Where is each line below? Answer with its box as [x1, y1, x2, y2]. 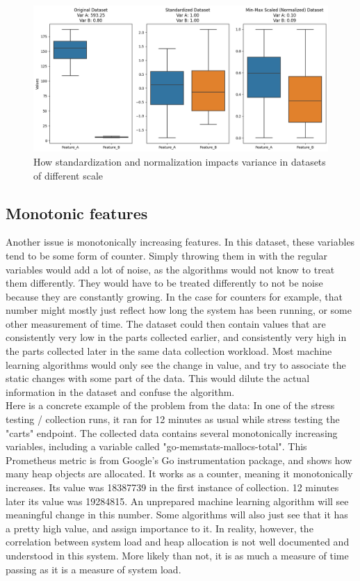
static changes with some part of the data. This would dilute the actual [6, 371, 310, 385]
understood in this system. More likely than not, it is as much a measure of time [6, 548, 349, 562]
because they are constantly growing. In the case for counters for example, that [6, 289, 343, 303]
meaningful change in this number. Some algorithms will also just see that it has [6, 507, 348, 522]
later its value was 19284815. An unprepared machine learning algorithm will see [6, 493, 349, 508]
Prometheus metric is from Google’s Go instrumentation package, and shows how [6, 452, 352, 467]
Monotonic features [6, 202, 148, 223]
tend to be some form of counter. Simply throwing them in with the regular [6, 248, 328, 262]
